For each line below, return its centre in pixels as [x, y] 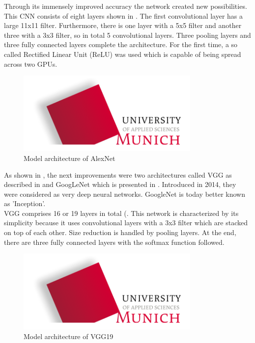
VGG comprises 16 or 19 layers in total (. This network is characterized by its [121, 213]
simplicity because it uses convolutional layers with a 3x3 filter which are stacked [126, 223]
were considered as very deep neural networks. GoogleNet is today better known [125, 194]
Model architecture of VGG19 [69, 336]
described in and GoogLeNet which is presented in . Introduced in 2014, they [120, 184]
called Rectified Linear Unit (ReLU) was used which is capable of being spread [123, 54]
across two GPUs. [31, 64]
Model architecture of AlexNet [70, 158]
